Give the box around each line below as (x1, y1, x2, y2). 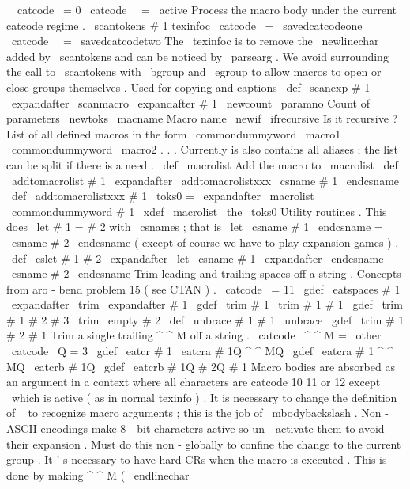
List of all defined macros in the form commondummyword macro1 (6, 125, 341, 142)
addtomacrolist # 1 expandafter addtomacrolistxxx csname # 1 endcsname (11, 172, 400, 188)
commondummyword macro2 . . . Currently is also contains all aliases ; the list (11, 141, 399, 157)
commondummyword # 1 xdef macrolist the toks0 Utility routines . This (11, 203, 387, 219)
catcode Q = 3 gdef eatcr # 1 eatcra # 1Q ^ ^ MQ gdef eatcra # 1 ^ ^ (11, 343, 394, 359)
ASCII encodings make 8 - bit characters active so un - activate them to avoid (6, 420, 385, 437)
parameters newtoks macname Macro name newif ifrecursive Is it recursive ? (6, 110, 398, 127)
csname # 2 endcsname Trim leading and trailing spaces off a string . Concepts (11, 265, 401, 282)
